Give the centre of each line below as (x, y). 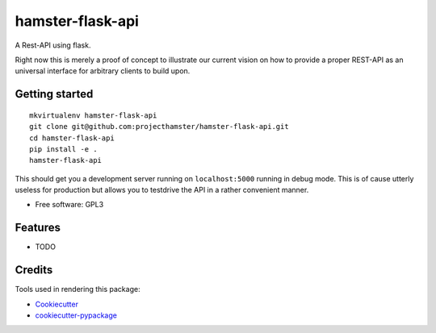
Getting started (54, 94)
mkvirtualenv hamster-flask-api (93, 115)
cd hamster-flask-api (72, 138)
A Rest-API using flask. (53, 45)
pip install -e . (63, 149)
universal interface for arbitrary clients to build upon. (103, 71)
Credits (34, 270)
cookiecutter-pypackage (76, 315)
